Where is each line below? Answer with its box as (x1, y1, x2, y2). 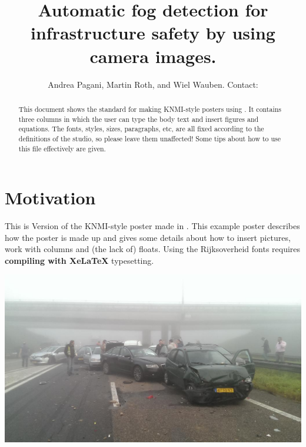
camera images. (89, 44, 217, 68)
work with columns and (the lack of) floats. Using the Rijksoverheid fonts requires (5, 243, 301, 255)
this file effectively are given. (18, 143, 106, 153)
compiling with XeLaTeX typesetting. (5, 254, 154, 266)
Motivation (5, 186, 96, 210)
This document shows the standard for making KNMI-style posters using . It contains (18, 104, 282, 114)
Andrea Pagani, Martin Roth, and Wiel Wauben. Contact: (48, 78, 258, 90)
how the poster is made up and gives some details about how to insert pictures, (5, 231, 291, 243)
